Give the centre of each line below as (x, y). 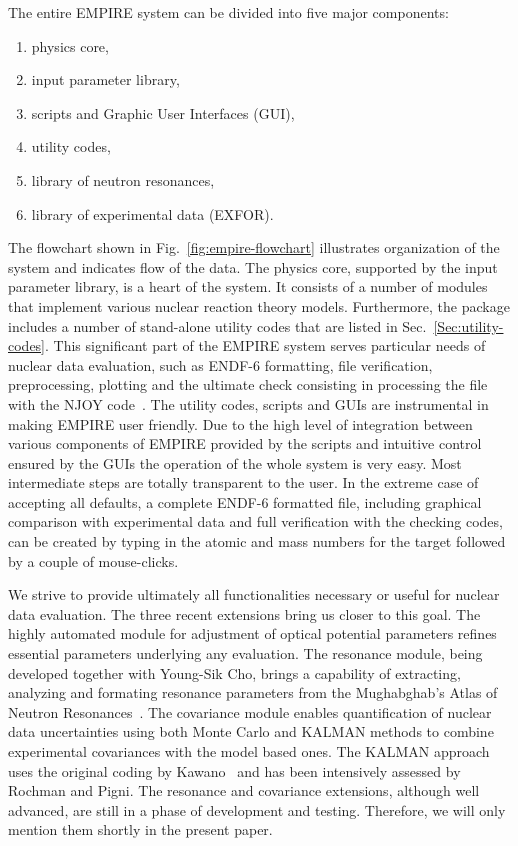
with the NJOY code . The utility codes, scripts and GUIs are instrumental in (248, 403)
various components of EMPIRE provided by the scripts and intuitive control (245, 443)
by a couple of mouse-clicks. (93, 560)
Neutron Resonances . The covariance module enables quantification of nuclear (250, 711)
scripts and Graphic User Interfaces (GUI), (163, 112)
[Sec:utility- (468, 325)
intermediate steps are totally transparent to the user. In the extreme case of (243, 482)
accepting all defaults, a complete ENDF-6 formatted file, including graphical (245, 501)
